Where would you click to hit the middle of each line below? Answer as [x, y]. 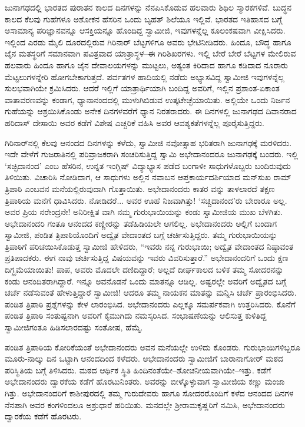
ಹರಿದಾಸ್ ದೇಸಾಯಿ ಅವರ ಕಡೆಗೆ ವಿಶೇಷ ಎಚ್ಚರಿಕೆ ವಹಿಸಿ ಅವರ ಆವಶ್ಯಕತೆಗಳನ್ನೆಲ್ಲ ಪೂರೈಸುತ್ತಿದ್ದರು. [135, 122]
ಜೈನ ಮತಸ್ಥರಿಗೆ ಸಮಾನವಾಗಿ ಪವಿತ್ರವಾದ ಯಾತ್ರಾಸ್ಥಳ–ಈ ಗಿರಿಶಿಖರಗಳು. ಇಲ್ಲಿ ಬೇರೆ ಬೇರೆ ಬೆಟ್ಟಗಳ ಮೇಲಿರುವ [150, 53]
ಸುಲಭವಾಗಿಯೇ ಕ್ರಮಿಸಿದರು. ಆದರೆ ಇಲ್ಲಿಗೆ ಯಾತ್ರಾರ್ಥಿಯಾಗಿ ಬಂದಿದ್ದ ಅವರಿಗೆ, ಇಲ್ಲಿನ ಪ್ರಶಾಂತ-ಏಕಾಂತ [142, 88]
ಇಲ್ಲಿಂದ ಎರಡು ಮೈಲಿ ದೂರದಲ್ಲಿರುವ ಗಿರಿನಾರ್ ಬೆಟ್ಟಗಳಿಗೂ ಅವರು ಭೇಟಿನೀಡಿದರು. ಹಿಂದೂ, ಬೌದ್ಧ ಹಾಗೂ [148, 42]
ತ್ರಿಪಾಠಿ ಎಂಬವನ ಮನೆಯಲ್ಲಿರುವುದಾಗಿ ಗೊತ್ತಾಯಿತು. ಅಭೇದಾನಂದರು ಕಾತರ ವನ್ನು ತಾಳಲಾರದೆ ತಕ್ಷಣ [140, 188]
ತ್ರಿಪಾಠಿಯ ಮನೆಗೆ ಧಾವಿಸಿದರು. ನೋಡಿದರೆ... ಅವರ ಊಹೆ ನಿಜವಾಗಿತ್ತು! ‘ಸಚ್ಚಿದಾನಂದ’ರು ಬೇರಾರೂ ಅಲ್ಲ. [146, 200]
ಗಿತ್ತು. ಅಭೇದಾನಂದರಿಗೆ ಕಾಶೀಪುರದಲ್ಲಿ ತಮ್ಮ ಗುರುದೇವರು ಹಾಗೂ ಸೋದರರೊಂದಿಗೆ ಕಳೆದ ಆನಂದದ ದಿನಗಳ [149, 393]
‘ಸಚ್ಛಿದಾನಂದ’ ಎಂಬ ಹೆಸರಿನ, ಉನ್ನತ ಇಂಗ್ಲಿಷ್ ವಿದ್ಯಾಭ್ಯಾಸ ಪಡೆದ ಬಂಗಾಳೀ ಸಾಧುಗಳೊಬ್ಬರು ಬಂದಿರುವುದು [148, 165]
